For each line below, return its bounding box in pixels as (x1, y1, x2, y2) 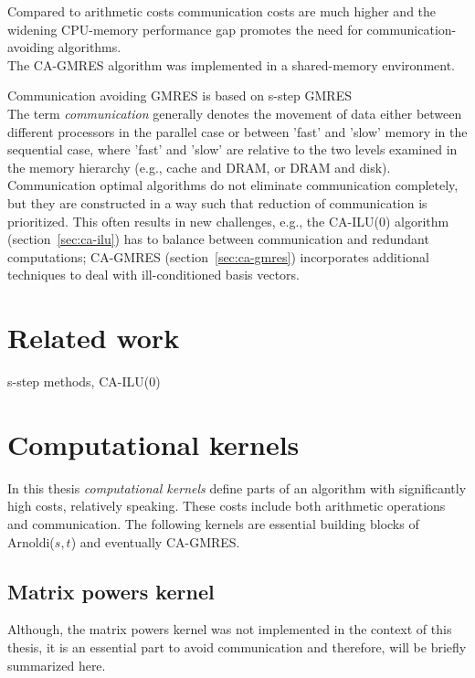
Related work (7, 319, 180, 356)
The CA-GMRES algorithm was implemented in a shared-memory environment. (7, 55, 455, 74)
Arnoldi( (7, 532, 55, 551)
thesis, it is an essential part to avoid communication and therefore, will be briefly (7, 637, 467, 656)
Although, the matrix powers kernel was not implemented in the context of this (7, 620, 452, 639)
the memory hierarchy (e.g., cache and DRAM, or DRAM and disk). (7, 157, 391, 176)
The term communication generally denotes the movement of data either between (7, 103, 462, 122)
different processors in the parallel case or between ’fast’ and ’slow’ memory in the (7, 122, 468, 141)
